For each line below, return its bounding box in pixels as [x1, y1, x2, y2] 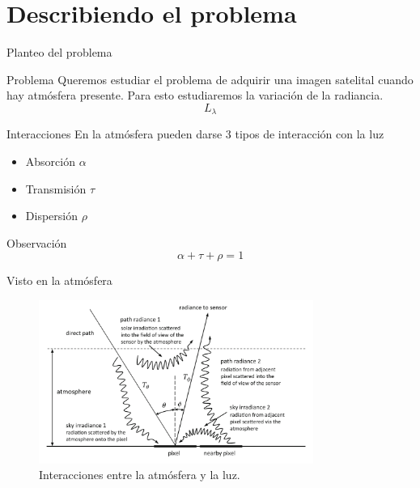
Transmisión [25, 180, 87, 197]
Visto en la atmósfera [6, 272, 112, 289]
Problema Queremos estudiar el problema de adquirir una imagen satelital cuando [6, 70, 414, 87]
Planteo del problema [6, 44, 112, 61]
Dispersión [25, 207, 78, 224]
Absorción [25, 152, 75, 169]
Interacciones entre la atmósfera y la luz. [39, 466, 240, 483]
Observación [6, 234, 67, 251]
